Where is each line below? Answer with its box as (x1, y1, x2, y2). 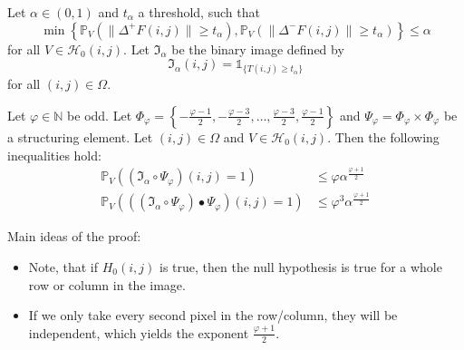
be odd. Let (67, 105, 132, 124)
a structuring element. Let (7, 127, 153, 146)
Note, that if (28, 258, 99, 276)
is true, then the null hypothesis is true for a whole (159, 258, 442, 276)
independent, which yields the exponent (28, 323, 249, 342)
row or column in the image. (28, 275, 186, 294)
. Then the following (327, 127, 440, 146)
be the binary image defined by (171, 39, 344, 58)
